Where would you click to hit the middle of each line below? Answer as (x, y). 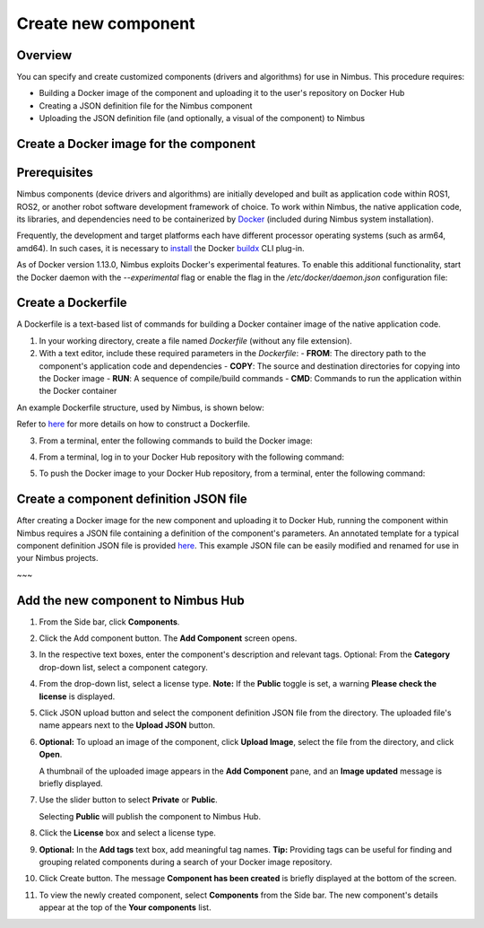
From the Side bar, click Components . (109, 622)
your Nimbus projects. (57, 558)
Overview (44, 55)
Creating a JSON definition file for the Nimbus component (146, 105)
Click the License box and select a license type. (128, 833)
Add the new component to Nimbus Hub (131, 600)
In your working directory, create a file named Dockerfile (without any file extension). (196, 340)
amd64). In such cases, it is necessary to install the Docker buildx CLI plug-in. (160, 248)
